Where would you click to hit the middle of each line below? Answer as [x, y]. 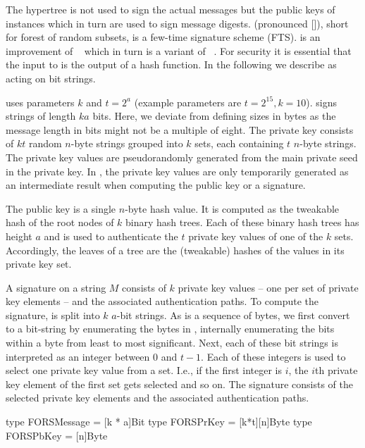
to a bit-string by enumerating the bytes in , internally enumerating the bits [170, 329]
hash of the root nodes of [60, 222]
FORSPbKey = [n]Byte [57, 435]
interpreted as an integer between [78, 356]
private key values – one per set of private [268, 287]
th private [336, 370]
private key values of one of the [256, 236]
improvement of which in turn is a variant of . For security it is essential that [179, 50]
